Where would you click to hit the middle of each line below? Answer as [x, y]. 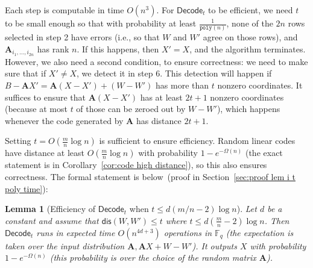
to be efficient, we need [251, 10]
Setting [18, 141]
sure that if [26, 73]
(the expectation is [260, 232]
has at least [161, 97]
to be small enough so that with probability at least [101, 23]
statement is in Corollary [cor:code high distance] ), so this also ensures [136, 165]
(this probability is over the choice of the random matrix [153, 257]
